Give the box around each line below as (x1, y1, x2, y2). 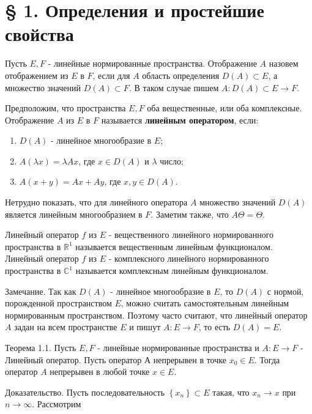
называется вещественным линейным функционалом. (75, 240, 273, 253)
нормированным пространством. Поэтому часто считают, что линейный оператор (5, 308, 308, 321)
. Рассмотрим (32, 397, 81, 410)
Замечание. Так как (5, 284, 76, 297)
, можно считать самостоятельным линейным (121, 297, 289, 309)
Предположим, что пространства (5, 102, 126, 114)
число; (160, 154, 184, 167)
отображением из (5, 68, 69, 81)
